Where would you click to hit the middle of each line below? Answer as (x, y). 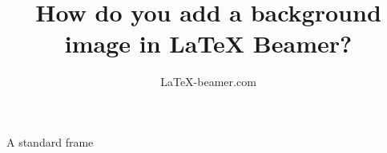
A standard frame (50, 141)
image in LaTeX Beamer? (208, 43)
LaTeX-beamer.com (208, 82)
